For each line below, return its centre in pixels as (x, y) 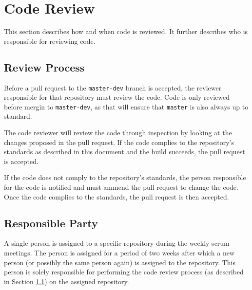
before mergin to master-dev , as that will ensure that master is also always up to (126, 106)
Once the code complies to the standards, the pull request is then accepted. (116, 196)
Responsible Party (51, 223)
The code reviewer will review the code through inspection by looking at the (118, 133)
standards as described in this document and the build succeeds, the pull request (125, 152)
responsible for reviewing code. (50, 41)
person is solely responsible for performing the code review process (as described (124, 272)
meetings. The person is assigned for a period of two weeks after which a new (119, 252)
